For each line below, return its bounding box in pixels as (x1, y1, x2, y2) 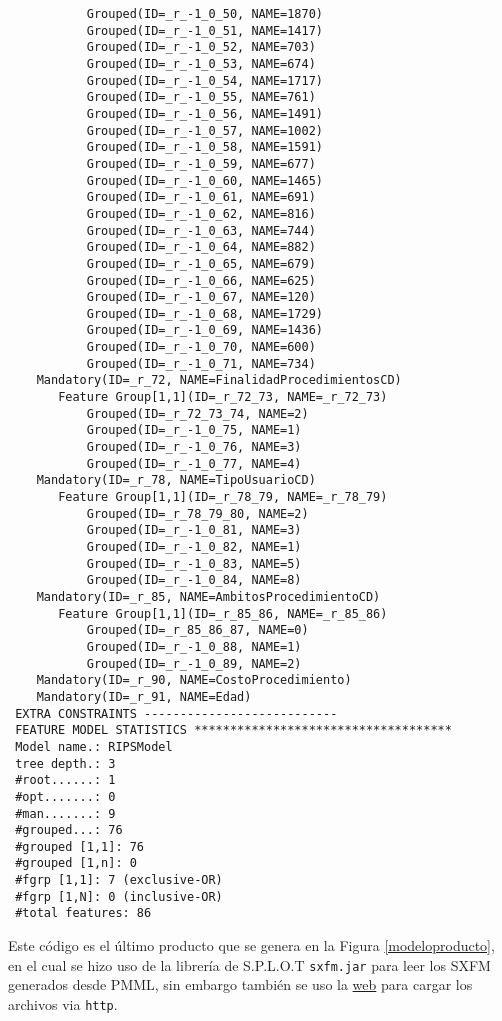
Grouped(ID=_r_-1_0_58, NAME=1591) (86, 140, 323, 155)
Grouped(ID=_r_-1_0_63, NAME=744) (86, 223, 316, 238)
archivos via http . (8, 993, 118, 1014)
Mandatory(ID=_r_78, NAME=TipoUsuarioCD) (36, 473, 316, 488)
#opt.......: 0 (15, 789, 116, 804)
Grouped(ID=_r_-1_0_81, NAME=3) (86, 523, 302, 538)
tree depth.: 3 (15, 756, 116, 771)
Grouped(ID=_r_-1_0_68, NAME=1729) (86, 306, 323, 321)
